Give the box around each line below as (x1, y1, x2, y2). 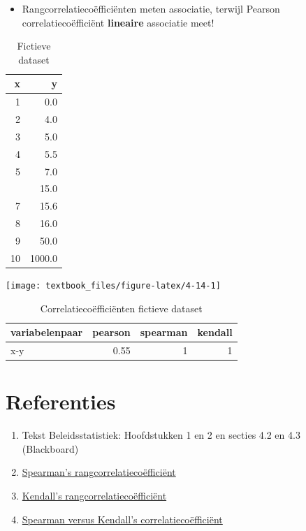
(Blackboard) (22, 441, 79, 456)
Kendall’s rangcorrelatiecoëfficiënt (22, 488, 167, 502)
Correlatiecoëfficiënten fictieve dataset (40, 300, 203, 315)
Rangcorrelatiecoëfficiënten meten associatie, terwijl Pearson (22, 1, 280, 15)
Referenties (6, 387, 116, 416)
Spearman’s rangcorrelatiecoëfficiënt (22, 465, 176, 479)
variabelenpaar (10, 325, 83, 340)
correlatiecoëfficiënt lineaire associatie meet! (22, 15, 214, 29)
